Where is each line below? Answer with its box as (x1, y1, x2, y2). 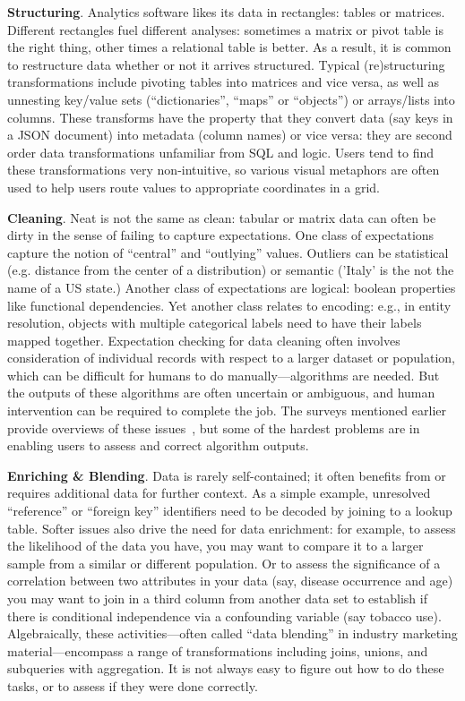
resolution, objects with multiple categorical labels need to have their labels (7, 313, 422, 332)
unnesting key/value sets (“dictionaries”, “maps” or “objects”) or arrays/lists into (7, 90, 455, 108)
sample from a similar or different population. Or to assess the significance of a (7, 553, 441, 572)
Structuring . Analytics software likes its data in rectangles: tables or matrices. (7, 3, 445, 21)
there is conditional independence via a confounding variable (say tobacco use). (7, 606, 442, 625)
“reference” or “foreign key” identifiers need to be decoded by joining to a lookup (7, 501, 452, 520)
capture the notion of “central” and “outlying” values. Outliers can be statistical (7, 243, 449, 261)
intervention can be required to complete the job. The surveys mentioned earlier (7, 401, 446, 420)
